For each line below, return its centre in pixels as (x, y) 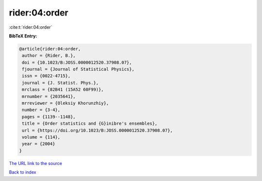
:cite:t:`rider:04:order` (31, 27)
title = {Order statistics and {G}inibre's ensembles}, (90, 123)
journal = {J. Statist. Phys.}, (60, 83)
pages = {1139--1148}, (49, 117)
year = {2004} (39, 144)
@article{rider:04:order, (50, 49)
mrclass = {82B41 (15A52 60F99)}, (63, 90)
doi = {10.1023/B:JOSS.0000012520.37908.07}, (77, 62)
